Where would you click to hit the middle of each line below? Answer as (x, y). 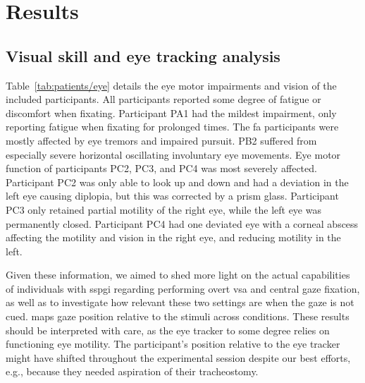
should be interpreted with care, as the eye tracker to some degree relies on (168, 330)
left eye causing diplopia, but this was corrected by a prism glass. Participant (172, 196)
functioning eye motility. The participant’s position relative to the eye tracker (173, 344)
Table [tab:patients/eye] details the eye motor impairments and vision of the (171, 85)
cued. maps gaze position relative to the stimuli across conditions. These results (178, 316)
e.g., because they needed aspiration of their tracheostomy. (132, 371)
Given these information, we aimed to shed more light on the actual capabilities (178, 275)
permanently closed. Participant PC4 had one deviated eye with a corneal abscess (182, 223)
